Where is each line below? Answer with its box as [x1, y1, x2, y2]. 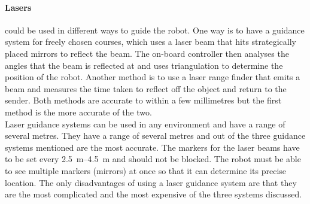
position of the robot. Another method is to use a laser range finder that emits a [5, 71, 300, 83]
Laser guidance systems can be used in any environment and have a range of [5, 117, 285, 130]
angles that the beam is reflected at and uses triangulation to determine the [5, 59, 283, 71]
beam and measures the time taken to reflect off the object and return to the [5, 82, 287, 95]
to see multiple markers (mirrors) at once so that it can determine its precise [5, 164, 287, 176]
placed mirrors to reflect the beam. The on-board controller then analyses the [5, 47, 289, 59]
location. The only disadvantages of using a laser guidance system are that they [5, 176, 297, 188]
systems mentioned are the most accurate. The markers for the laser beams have [5, 141, 300, 153]
